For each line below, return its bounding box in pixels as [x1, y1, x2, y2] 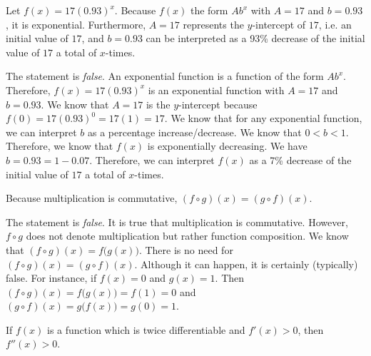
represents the [183, 16, 244, 31]
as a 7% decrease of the [249, 152, 352, 167]
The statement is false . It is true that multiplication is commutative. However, [6, 214, 348, 229]
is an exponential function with [148, 82, 285, 97]
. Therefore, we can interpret [89, 152, 215, 167]
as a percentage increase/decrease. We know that [87, 124, 302, 139]
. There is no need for [138, 242, 233, 257]
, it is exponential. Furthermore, [6, 16, 146, 31]
